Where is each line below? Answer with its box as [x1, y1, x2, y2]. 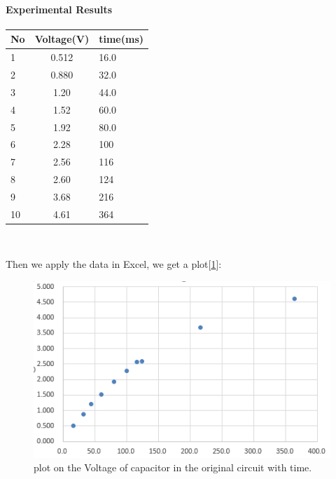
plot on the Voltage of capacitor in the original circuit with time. [34, 460, 312, 475]
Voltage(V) [34, 32, 90, 46]
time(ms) [99, 32, 144, 46]
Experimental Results [6, 1, 112, 16]
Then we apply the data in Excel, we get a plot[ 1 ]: [6, 257, 222, 271]
